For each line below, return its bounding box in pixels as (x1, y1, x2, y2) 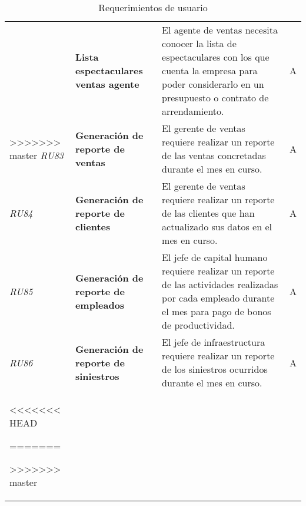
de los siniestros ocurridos (162, 362, 268, 376)
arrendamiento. (162, 104, 224, 118)
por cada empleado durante (162, 291, 275, 305)
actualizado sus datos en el (162, 220, 272, 233)
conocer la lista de (162, 37, 237, 50)
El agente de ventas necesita (162, 23, 278, 37)
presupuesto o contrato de (162, 91, 269, 104)
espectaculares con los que (162, 50, 270, 64)
